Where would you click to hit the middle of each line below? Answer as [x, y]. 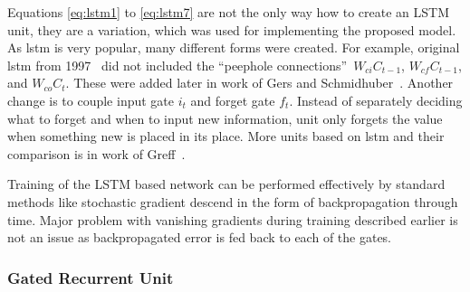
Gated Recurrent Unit [91, 277]
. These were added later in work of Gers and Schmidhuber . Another [259, 83]
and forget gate [233, 100]
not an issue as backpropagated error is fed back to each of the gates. [200, 237]
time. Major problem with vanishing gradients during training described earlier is [233, 219]
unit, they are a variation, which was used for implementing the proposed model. [232, 29]
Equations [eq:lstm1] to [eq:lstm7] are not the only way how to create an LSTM [228, 12]
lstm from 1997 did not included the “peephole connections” [177, 65]
